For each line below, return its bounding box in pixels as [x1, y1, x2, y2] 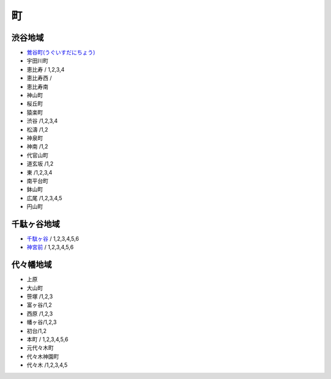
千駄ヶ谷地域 [11, 219, 60, 229]
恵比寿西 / [26, 74, 52, 82]
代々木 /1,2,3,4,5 [26, 361, 67, 369]
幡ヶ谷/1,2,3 [26, 318, 57, 326]
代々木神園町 [26, 353, 59, 360]
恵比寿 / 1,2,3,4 [26, 66, 65, 73]
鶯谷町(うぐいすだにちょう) [26, 49, 96, 56]
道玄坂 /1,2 [26, 160, 54, 168]
